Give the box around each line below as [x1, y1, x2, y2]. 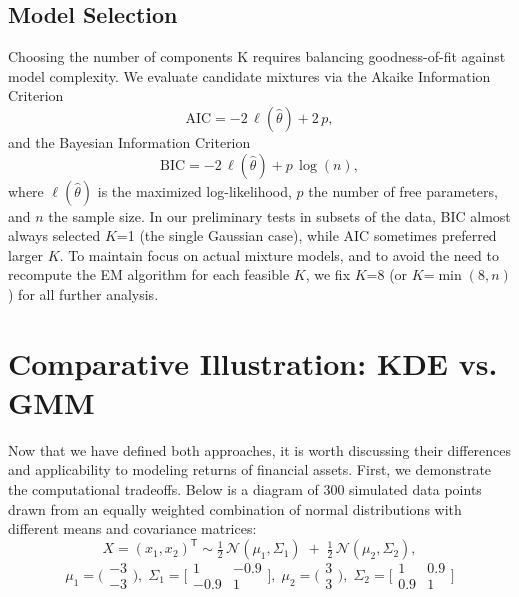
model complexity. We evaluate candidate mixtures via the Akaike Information [8, 65, 491, 86]
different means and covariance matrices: [8, 518, 257, 539]
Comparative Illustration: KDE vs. [8, 342, 498, 383]
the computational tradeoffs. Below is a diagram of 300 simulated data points [8, 479, 482, 500]
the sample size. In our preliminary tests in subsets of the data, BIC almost [48, 205, 511, 226]
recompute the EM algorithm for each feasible [8, 264, 290, 285]
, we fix [305, 264, 351, 285]
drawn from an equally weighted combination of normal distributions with [8, 498, 462, 519]
